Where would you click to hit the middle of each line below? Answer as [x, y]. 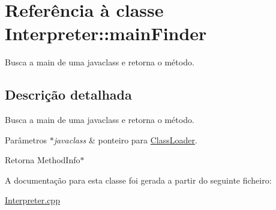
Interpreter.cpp [32, 200]
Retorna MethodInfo [43, 160]
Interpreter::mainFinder [106, 33]
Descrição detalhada [68, 94]
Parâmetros [26, 139]
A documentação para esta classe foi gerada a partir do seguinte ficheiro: [138, 180]
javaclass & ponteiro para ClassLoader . [125, 139]
